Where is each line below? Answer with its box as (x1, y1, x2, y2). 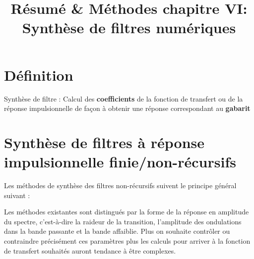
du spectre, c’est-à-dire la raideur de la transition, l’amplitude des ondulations (4, 216, 242, 226)
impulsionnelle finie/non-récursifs (4, 152, 236, 172)
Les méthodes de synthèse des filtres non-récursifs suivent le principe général (4, 180, 237, 190)
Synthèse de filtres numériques (22, 17, 236, 38)
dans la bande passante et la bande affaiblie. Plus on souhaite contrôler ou (4, 226, 230, 236)
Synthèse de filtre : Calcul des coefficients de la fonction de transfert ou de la (4, 93, 243, 104)
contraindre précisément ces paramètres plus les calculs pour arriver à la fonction (4, 235, 251, 246)
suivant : (4, 190, 30, 200)
